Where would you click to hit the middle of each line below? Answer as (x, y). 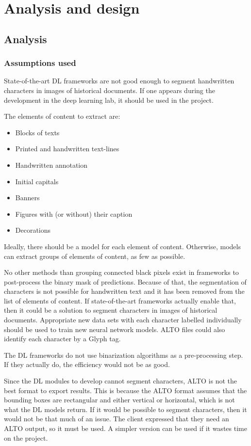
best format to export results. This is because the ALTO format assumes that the (125, 390)
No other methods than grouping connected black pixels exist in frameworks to (121, 272)
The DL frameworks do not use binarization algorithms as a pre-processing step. (124, 355)
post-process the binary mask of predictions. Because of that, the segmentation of (125, 281)
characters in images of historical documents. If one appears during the (109, 90)
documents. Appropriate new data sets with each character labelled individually (123, 320)
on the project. (26, 438)
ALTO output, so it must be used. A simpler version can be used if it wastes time (125, 428)
